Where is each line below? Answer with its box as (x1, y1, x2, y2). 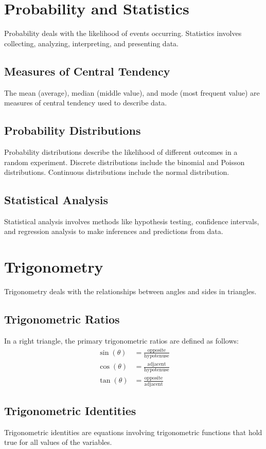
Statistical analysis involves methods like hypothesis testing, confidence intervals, (4, 215, 259, 226)
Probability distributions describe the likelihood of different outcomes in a (4, 146, 238, 157)
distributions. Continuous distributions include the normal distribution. (4, 167, 229, 177)
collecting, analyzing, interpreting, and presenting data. (4, 38, 179, 48)
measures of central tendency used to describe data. (4, 97, 167, 108)
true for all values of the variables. (4, 437, 112, 447)
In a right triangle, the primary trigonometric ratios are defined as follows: (4, 335, 239, 346)
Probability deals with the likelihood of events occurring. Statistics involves (4, 28, 242, 39)
